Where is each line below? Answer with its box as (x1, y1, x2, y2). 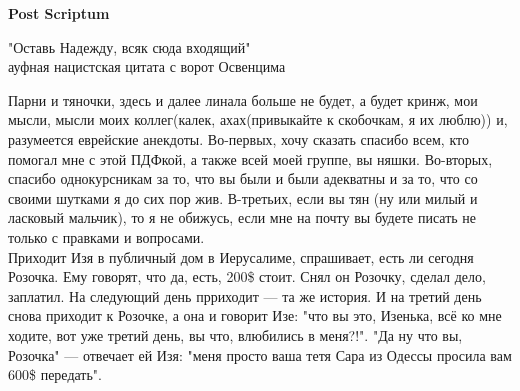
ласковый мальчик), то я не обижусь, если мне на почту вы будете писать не (8, 207, 477, 228)
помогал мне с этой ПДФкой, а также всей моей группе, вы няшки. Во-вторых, (8, 148, 493, 169)
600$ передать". (8, 364, 103, 385)
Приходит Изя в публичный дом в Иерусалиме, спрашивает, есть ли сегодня (8, 246, 474, 267)
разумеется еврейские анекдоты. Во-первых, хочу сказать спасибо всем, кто (8, 128, 469, 149)
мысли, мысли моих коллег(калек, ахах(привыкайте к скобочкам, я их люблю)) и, (8, 109, 508, 130)
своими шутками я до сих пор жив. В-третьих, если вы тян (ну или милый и (8, 187, 478, 208)
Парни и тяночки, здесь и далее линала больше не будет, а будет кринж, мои (8, 89, 478, 110)
